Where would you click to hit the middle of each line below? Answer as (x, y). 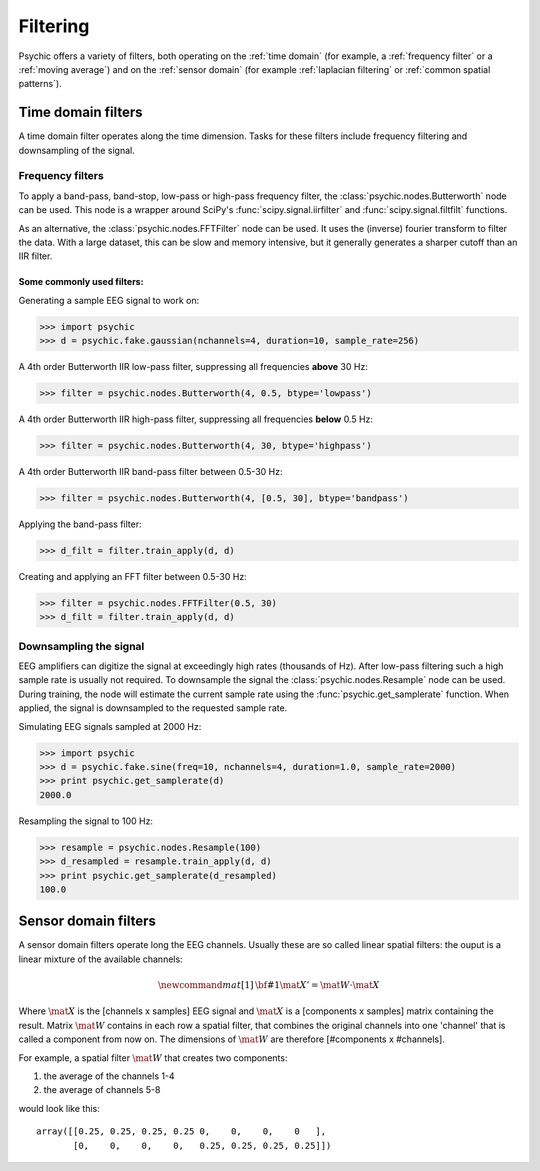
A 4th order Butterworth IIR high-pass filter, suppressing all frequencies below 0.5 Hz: (196, 419)
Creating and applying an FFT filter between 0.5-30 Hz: (132, 576)
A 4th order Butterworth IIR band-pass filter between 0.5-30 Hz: (151, 472)
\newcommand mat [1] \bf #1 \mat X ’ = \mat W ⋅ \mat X (268, 985)
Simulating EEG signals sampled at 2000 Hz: (110, 726)
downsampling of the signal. (76, 150)
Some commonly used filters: (81, 282)
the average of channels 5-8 (102, 1090)
